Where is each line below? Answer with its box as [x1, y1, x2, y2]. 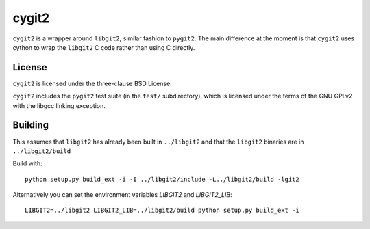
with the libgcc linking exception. [12, 101, 106, 109]
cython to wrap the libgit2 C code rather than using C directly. [12, 43, 195, 51]
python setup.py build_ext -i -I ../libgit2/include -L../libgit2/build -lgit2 [25, 175, 299, 183]
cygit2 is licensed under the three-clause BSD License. [12, 79, 173, 87]
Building [12, 120, 49, 131]
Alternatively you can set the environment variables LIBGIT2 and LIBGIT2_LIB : [12, 191, 232, 199]
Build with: [12, 159, 42, 167]
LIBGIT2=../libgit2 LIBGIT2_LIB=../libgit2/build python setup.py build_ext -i [25, 206, 299, 215]
